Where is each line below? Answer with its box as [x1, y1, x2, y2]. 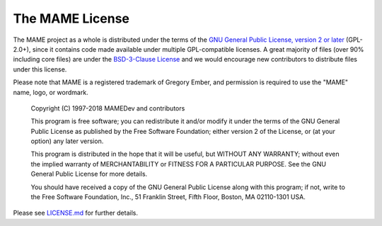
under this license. [13, 64, 67, 74]
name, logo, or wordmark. [13, 88, 88, 96]
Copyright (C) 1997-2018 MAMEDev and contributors [30, 103, 185, 113]
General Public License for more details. [30, 170, 148, 179]
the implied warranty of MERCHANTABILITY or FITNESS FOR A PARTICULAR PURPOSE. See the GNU [30, 159, 327, 168]
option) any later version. [30, 137, 104, 145]
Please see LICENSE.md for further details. [13, 209, 138, 217]
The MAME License [13, 11, 130, 26]
